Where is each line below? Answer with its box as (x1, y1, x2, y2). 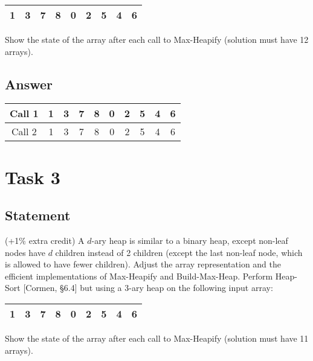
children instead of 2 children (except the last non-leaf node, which (55, 246, 303, 258)
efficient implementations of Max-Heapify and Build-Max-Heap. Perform (5, 269, 273, 282)
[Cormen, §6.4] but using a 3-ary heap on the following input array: (23, 281, 273, 294)
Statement (5, 206, 71, 225)
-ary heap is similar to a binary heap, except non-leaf (91, 234, 288, 246)
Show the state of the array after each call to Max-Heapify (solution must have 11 (5, 331, 309, 344)
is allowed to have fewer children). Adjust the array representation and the (5, 258, 282, 270)
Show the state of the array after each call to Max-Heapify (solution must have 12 (5, 33, 309, 45)
